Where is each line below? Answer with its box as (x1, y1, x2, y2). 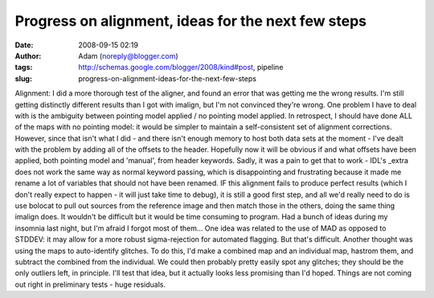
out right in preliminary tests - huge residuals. (14, 280, 166, 289)
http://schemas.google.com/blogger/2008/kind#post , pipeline (78, 63, 284, 72)
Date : (14, 40, 34, 50)
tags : (14, 63, 33, 72)
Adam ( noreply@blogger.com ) (78, 51, 178, 60)
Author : (14, 51, 42, 60)
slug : (14, 73, 32, 84)
